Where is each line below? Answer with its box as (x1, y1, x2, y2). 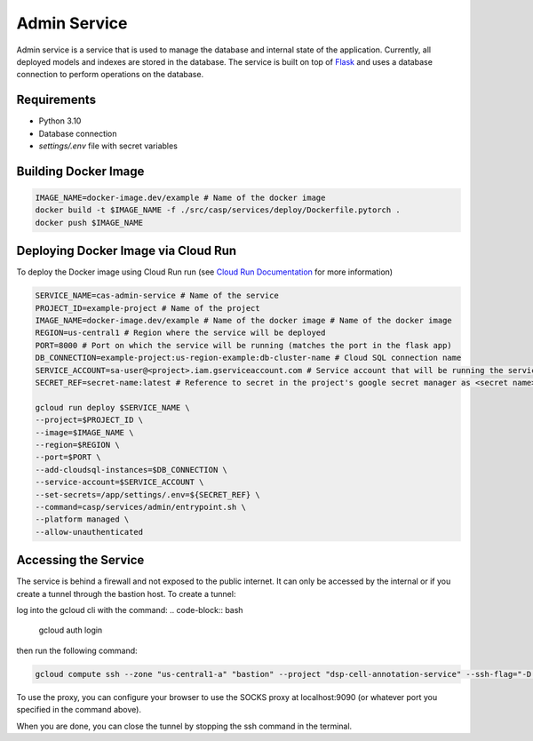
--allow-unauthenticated (35, 527, 144, 537)
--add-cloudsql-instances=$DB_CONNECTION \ (35, 465, 228, 474)
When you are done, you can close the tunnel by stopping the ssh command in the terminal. (16, 721, 353, 731)
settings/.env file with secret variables (38, 140, 178, 151)
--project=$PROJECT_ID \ (35, 415, 144, 426)
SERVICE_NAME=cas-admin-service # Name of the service (35, 291, 279, 301)
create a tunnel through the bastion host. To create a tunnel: (16, 588, 236, 599)
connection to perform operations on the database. (16, 69, 204, 80)
